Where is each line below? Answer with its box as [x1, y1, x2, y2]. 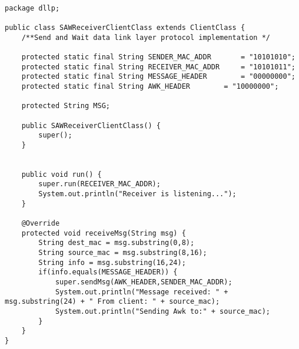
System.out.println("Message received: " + [55, 287, 228, 296]
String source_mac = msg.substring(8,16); [38, 249, 207, 257]
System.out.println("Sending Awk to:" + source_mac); [55, 307, 271, 316]
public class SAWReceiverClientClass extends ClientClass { [5, 23, 245, 32]
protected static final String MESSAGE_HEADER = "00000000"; [21, 72, 295, 81]
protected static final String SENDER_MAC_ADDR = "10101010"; [21, 52, 295, 61]
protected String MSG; [21, 102, 110, 110]
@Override [21, 219, 60, 228]
